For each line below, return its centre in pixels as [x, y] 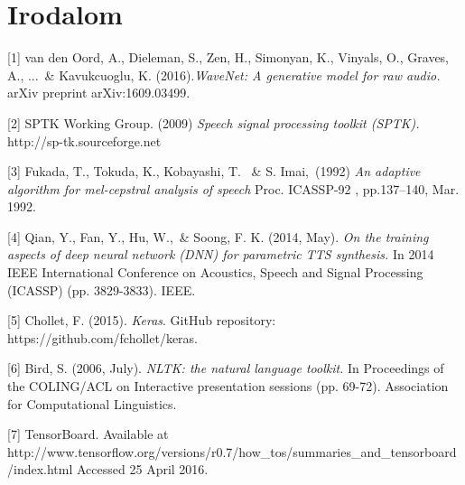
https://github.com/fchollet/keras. [102, 337]
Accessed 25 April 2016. [143, 469]
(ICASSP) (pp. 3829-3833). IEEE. [102, 289]
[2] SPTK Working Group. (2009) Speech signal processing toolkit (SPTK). [214, 122]
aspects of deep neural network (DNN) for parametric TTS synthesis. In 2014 [221, 254]
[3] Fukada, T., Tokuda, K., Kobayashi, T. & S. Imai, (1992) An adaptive [214, 171]
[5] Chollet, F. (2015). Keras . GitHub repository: [142, 320]
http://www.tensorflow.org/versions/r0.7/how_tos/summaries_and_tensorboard [232, 451]
